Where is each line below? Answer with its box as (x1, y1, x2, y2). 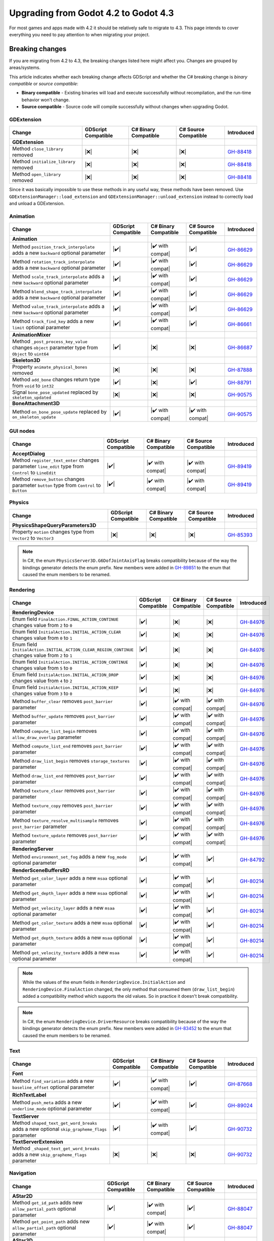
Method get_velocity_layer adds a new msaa (12, 904, 115, 911)
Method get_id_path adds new (12, 1199, 83, 1206)
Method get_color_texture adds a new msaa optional (12, 919, 132, 926)
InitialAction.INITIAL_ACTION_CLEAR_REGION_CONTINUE (12, 647, 134, 653)
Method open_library (12, 171, 61, 178)
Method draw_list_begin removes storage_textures (12, 757, 130, 764)
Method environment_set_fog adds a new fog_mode (12, 853, 127, 860)
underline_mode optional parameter (12, 1105, 92, 1112)
